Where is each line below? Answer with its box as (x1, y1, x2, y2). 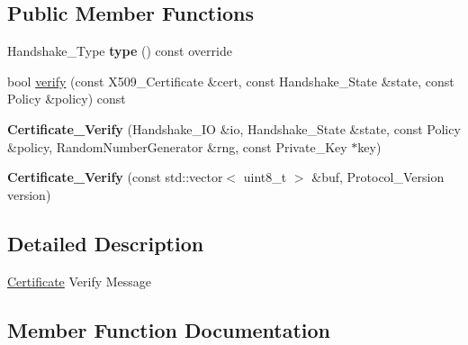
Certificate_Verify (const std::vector (7, 168, 223, 186)
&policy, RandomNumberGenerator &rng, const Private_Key (7, 137, 347, 156)
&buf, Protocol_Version (311, 168, 445, 186)
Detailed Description (7, 229, 204, 257)
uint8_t (243, 168, 287, 186)
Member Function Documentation (7, 315, 331, 343)
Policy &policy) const (7, 89, 126, 108)
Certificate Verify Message (7, 271, 152, 290)
